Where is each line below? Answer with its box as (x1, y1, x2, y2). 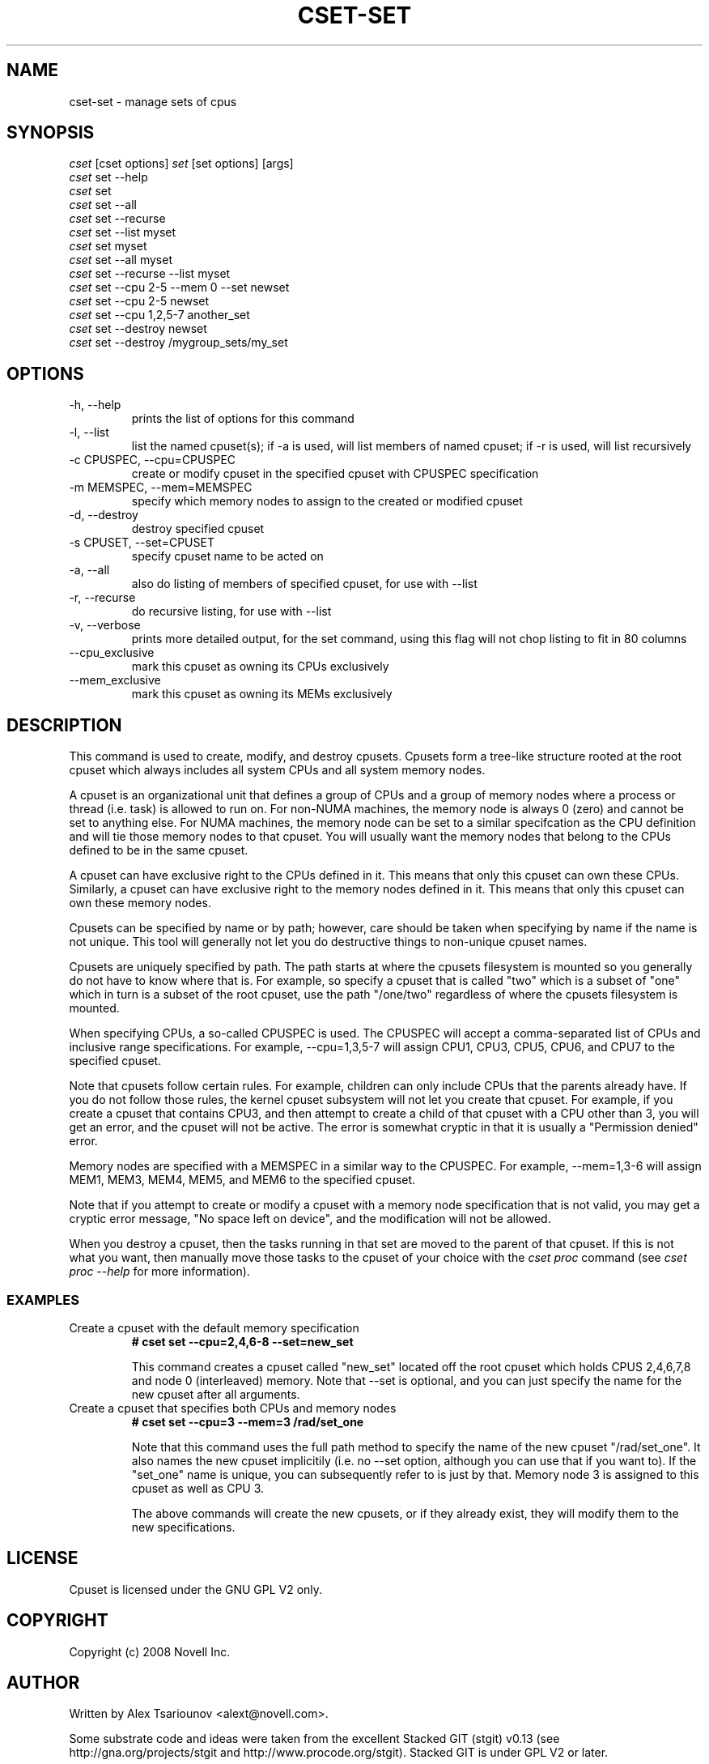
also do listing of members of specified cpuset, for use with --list (131, 577, 478, 591)
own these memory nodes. (69, 896, 211, 910)
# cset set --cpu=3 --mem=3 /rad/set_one (131, 1414, 364, 1429)
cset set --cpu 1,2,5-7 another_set (69, 308, 250, 322)
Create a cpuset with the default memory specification (69, 1320, 359, 1335)
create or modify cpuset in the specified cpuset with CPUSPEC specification (131, 467, 539, 481)
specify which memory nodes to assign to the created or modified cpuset (131, 494, 523, 509)
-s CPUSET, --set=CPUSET (69, 535, 214, 550)
